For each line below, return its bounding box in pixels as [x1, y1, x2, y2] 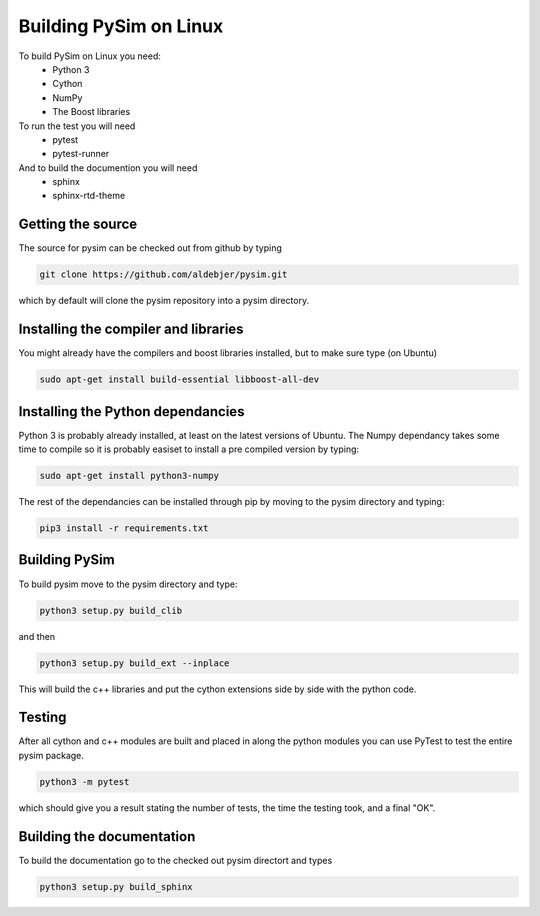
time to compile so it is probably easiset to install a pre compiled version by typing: [18, 443, 360, 455]
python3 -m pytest [39, 776, 130, 787]
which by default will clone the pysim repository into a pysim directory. [18, 295, 310, 307]
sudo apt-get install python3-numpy [39, 470, 220, 482]
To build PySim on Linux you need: [18, 50, 162, 62]
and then [18, 630, 55, 642]
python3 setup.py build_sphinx [39, 881, 194, 892]
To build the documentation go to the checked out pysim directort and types [18, 854, 333, 866]
